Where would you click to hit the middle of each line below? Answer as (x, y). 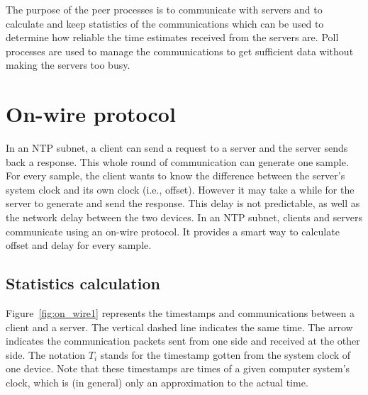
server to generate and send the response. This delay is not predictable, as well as (183, 203)
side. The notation (46, 354)
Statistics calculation (83, 283)
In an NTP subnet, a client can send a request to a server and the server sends (177, 148)
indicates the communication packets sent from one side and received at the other (183, 341)
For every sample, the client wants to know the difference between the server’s (175, 176)
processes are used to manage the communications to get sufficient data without (180, 51)
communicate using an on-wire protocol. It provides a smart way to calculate (173, 231)
